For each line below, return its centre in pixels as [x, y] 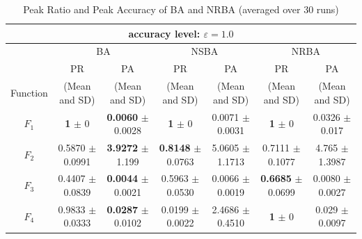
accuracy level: [164, 33]
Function [29, 92]
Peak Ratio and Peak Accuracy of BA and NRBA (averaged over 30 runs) [181, 9]
